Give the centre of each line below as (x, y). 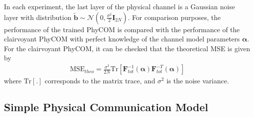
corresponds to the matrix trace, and (100, 81)
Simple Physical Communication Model (106, 107)
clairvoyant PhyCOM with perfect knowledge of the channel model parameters (122, 39)
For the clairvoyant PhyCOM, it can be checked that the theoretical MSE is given (127, 48)
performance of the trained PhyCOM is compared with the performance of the (122, 29)
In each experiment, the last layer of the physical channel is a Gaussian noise (120, 6)
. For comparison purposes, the (174, 17)
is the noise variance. (198, 81)
